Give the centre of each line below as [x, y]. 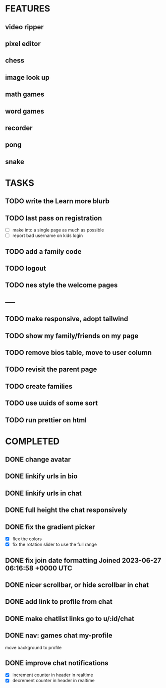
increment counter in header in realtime [53, 675]
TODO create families [39, 386]
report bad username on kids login [48, 235]
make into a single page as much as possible [58, 230]
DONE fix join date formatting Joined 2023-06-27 [83, 560]
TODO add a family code [43, 252]
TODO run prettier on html [46, 420]
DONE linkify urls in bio [41, 476]
